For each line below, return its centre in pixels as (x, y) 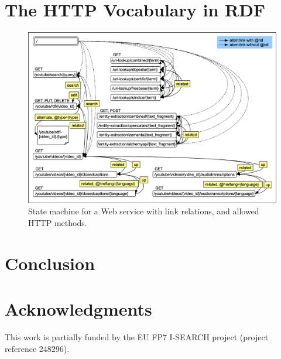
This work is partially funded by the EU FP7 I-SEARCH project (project (137, 336)
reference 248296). (37, 348)
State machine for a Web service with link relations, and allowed (144, 211)
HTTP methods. (58, 222)
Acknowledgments (78, 308)
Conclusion (50, 263)
